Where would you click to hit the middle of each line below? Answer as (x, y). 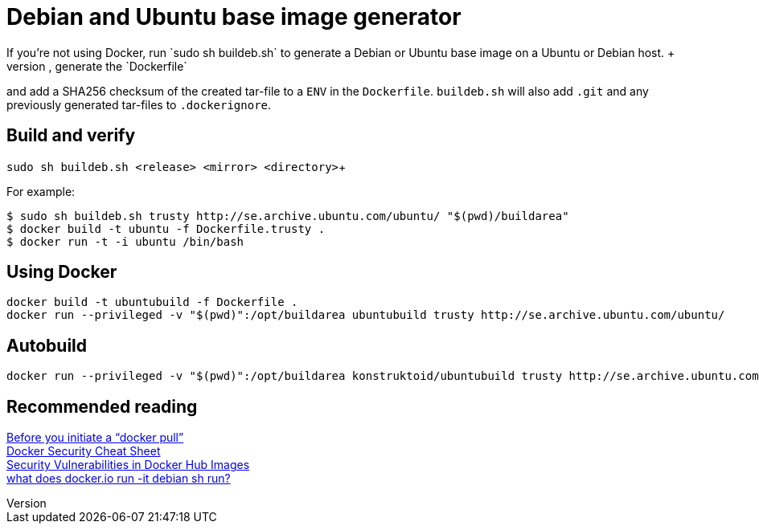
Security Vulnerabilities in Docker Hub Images (128, 465)
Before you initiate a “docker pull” (95, 438)
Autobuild (47, 345)
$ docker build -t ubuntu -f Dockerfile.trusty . (166, 228)
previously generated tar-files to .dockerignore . (139, 104)
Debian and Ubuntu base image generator (234, 17)
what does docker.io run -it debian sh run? (119, 479)
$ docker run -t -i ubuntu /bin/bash (125, 241)
